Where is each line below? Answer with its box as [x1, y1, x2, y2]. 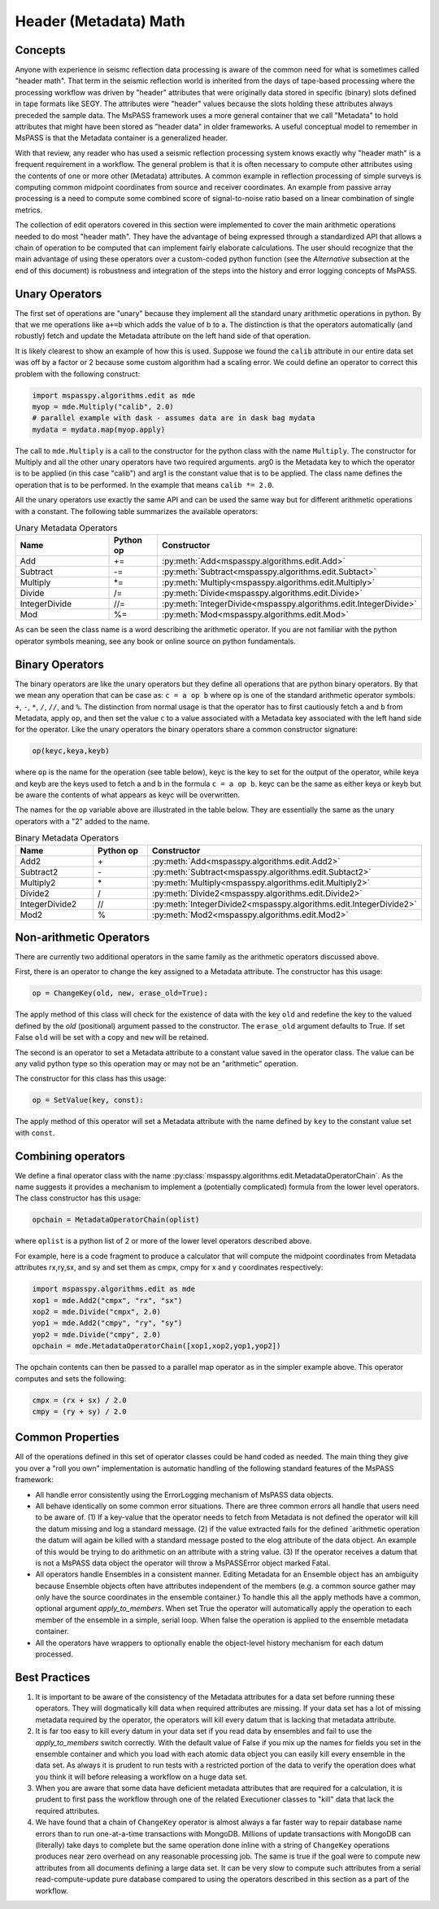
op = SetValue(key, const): [32, 1095, 144, 1105]
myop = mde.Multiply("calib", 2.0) [32, 402, 174, 411]
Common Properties [15, 1430, 120, 1445]
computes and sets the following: [15, 1373, 127, 1384]
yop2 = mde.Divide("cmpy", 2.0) [32, 1330, 162, 1339]
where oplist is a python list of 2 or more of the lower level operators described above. [15, 1236, 312, 1246]
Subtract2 [20, 866, 59, 877]
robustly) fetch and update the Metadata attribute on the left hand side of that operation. [15, 331, 311, 341]
